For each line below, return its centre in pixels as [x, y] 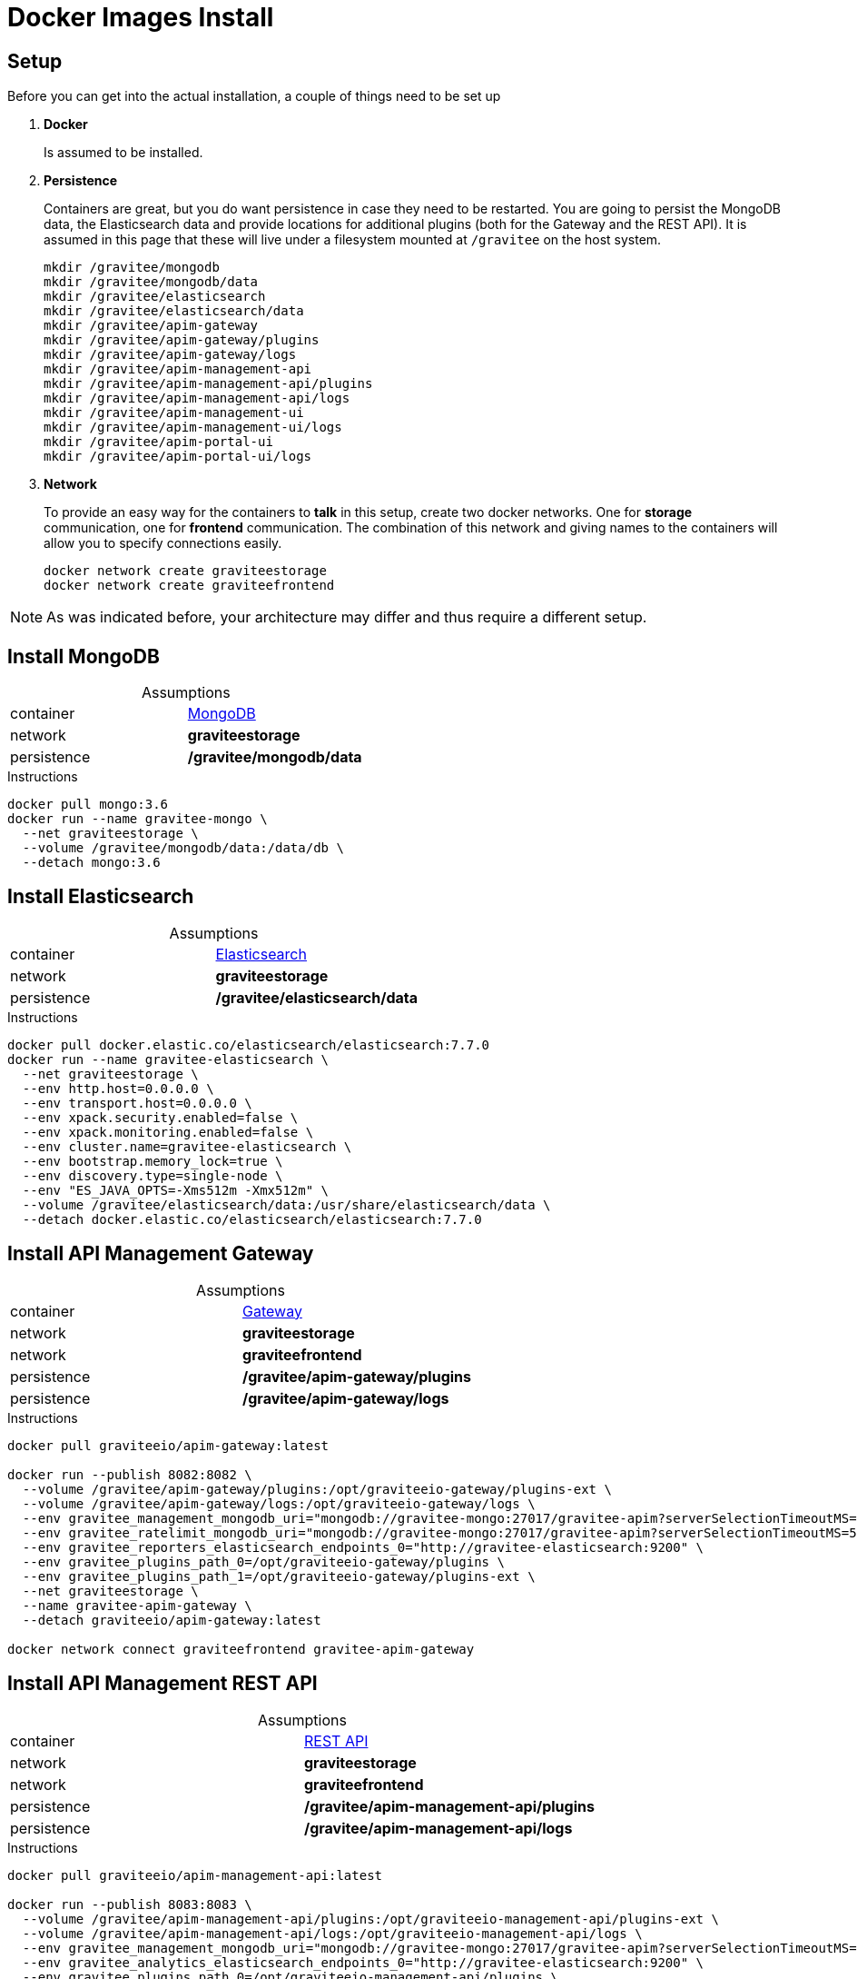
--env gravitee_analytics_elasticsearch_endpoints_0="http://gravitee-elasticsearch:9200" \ [363, 1962]
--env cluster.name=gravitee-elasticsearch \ [187, 1146]
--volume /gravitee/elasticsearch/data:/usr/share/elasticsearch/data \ [286, 1204]
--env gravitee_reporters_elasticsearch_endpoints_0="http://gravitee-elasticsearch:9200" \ [363, 1547]
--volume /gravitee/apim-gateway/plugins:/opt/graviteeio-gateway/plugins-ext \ [317, 1489]
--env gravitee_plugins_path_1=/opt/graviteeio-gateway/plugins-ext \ [279, 1576]
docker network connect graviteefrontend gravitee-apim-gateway [241, 1649]
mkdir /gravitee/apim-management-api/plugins [208, 384]
